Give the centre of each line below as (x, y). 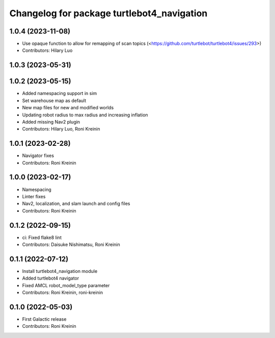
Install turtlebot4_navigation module (60, 271)
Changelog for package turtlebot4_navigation (108, 13)
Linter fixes (34, 196)
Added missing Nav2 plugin (51, 121)
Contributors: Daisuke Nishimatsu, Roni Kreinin (71, 244)
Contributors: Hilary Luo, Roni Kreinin (61, 129)
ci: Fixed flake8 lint (42, 237)
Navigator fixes (38, 156)
